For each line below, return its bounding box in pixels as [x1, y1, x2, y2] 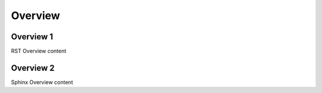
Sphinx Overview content [11, 78, 73, 86]
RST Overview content [11, 48, 67, 55]
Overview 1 [11, 32, 54, 42]
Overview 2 [11, 63, 55, 73]
